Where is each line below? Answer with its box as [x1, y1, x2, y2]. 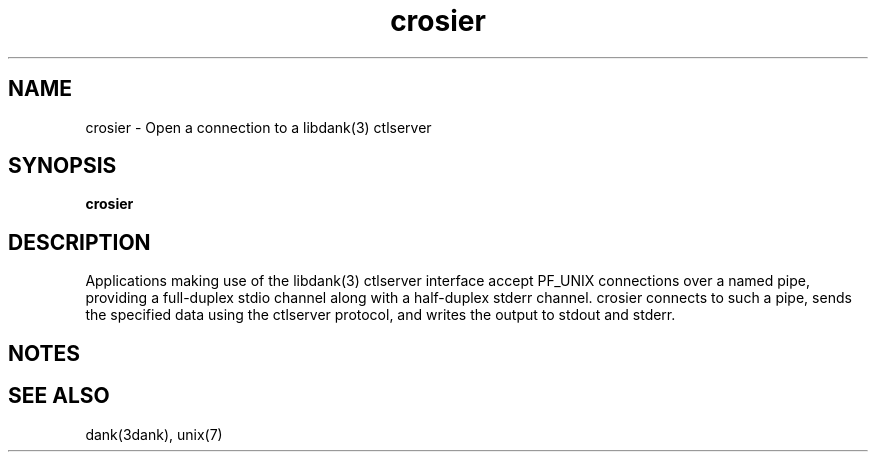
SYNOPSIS [8, 153, 117, 179]
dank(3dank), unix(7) [85, 425, 223, 443]
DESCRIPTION [8, 229, 151, 255]
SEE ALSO [8, 383, 110, 409]
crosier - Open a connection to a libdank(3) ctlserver [85, 118, 432, 136]
